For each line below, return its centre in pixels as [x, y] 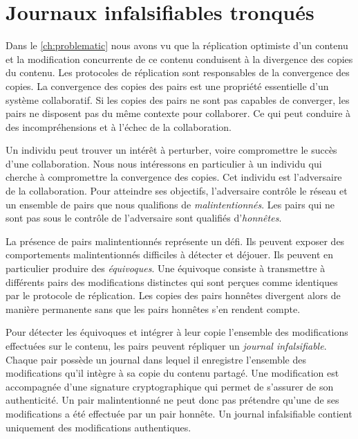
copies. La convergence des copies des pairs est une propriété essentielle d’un [167, 86]
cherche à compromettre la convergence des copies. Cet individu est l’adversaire [174, 177]
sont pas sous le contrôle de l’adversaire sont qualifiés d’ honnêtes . [144, 218]
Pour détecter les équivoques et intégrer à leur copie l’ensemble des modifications [177, 332]
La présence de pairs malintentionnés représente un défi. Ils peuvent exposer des [175, 241]
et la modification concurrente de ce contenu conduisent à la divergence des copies [179, 59]
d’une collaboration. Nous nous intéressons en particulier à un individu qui [164, 163]
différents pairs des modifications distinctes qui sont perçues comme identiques [172, 281]
